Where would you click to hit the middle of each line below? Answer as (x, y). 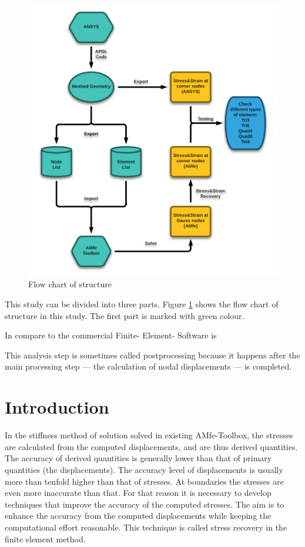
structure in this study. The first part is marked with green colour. (125, 315)
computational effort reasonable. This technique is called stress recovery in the (146, 527)
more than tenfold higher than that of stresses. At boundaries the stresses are (144, 481)
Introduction (57, 407)
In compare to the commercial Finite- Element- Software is (111, 335)
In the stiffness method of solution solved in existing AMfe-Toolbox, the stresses (149, 435)
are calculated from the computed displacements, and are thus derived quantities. (151, 446)
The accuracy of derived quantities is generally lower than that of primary (138, 458)
